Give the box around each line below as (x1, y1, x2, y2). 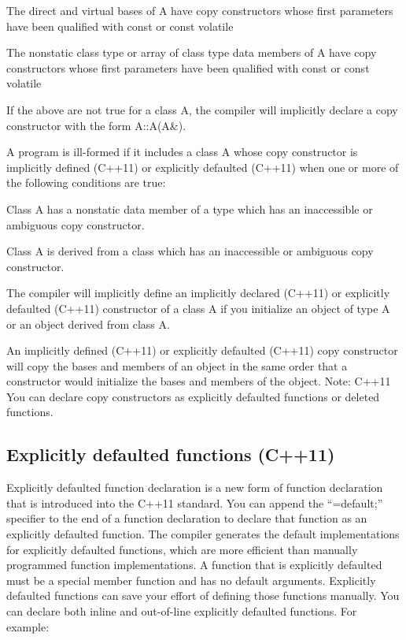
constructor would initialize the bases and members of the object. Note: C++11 (6, 373, 391, 389)
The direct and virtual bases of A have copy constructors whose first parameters (6, 2, 393, 18)
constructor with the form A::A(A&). (6, 117, 186, 133)
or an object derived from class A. (6, 315, 170, 332)
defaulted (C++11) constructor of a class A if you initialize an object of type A (6, 300, 390, 316)
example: (6, 618, 50, 634)
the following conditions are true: (6, 174, 166, 191)
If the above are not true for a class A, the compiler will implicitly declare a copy (6, 101, 398, 117)
